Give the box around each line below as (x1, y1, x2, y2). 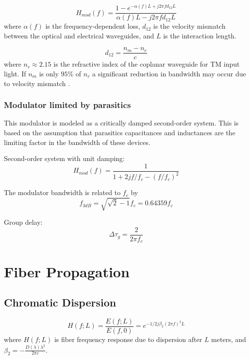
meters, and (211, 334, 246, 344)
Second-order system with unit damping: (4, 153, 125, 163)
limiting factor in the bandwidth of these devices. (4, 137, 150, 147)
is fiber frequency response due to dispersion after (54, 334, 202, 344)
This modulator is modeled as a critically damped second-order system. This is (4, 118, 239, 128)
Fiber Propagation (4, 261, 130, 281)
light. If (4, 68, 26, 78)
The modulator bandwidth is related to (4, 187, 121, 197)
